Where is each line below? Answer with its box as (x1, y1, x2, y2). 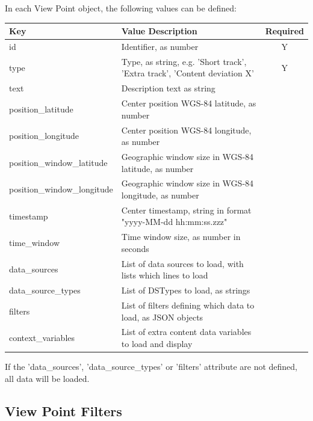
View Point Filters (5, 401, 122, 420)
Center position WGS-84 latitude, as (121, 97, 256, 109)
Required (265, 25, 304, 37)
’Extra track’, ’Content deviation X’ (121, 67, 254, 79)
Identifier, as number (121, 40, 199, 52)
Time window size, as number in (121, 230, 241, 243)
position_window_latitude (9, 156, 108, 168)
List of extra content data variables (121, 325, 252, 338)
